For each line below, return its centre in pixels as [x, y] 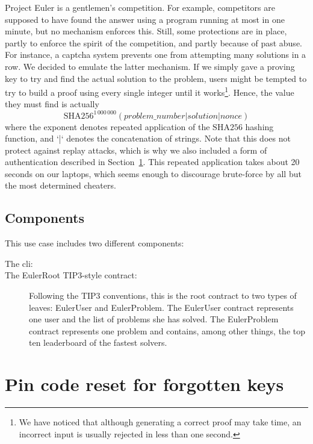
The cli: [19, 263]
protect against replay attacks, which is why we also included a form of [136, 150]
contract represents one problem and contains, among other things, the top [167, 330]
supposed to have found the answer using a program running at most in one [145, 19]
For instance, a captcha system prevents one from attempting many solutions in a [156, 55]
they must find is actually [52, 104]
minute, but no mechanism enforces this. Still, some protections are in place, [146, 31]
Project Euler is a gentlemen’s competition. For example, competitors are [140, 7]
